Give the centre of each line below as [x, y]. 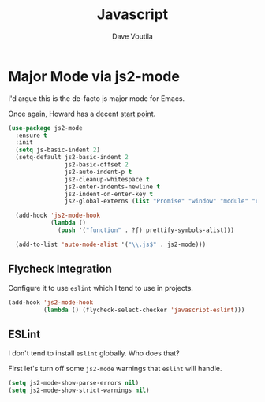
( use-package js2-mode [45, 128]
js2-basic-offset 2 [96, 165]
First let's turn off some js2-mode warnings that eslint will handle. [115, 369]
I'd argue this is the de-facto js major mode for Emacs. [97, 98]
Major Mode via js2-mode [94, 76]
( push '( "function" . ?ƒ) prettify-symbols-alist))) [146, 230]
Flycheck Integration [60, 269]
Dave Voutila [132, 36]
